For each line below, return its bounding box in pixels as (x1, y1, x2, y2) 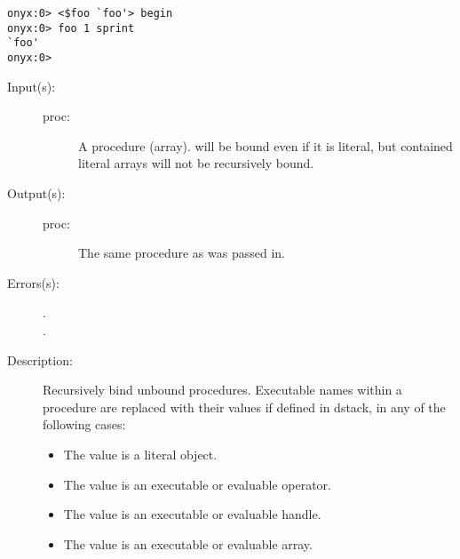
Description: (7, 350, 73, 369)
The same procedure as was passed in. (78, 244, 285, 262)
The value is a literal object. (63, 444, 218, 463)
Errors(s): (7, 273, 59, 291)
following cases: (43, 415, 126, 434)
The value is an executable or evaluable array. (63, 534, 313, 553)
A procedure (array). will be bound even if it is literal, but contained (78, 136, 453, 155)
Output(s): (7, 184, 66, 202)
